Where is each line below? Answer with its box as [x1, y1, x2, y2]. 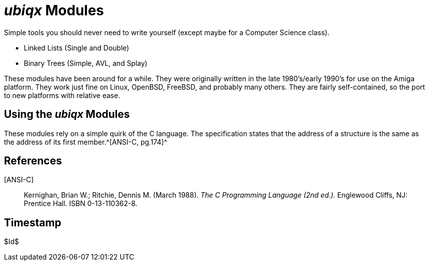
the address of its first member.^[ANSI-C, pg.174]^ [4, 137, 167, 146]
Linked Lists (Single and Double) [24, 43, 129, 52]
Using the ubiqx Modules [4, 108, 130, 121]
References [4, 155, 62, 167]
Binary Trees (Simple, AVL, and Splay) [24, 58, 148, 67]
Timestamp [4, 216, 61, 229]
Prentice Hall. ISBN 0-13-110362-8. [24, 199, 137, 208]
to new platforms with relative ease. [4, 91, 121, 100]
